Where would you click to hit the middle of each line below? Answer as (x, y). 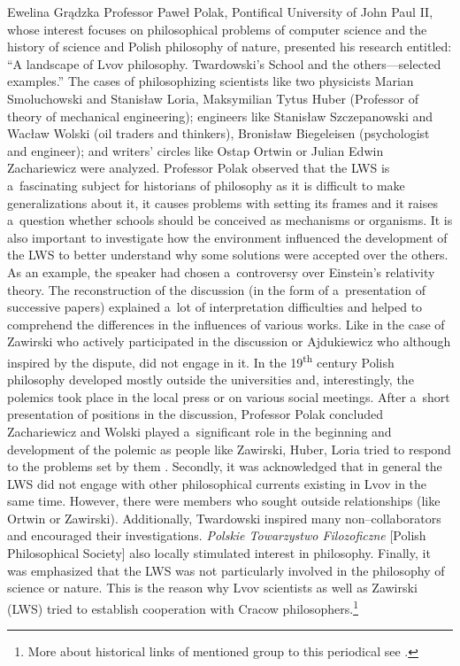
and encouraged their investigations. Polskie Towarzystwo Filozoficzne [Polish (217, 535)
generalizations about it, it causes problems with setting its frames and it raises (222, 202)
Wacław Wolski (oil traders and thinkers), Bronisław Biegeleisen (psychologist (218, 133)
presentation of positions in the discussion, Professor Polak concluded (195, 414)
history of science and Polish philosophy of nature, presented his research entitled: (230, 46)
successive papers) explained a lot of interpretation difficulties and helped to (215, 307)
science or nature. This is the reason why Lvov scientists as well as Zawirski (212, 588)
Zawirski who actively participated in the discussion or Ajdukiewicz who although (229, 341)
